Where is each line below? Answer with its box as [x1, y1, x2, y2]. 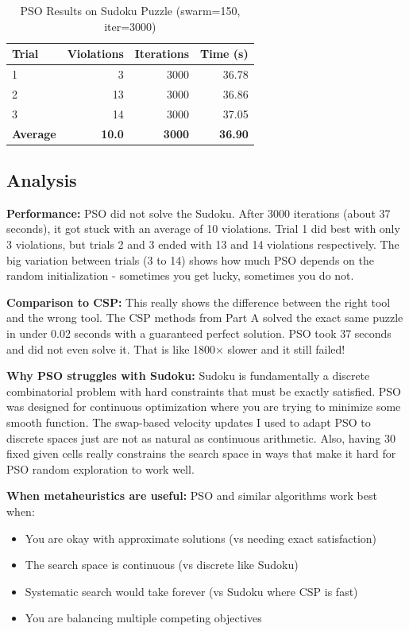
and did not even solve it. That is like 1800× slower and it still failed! [6, 340, 345, 357]
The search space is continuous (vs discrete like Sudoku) [25, 556, 299, 573]
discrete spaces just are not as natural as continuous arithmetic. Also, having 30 [6, 429, 395, 446]
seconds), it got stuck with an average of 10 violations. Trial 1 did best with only [6, 220, 400, 237]
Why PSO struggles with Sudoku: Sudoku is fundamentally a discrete [6, 367, 370, 384]
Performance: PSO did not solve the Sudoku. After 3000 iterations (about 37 [6, 204, 391, 221]
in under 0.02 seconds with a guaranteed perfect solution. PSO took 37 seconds [6, 325, 392, 342]
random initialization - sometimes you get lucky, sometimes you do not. [6, 267, 354, 284]
